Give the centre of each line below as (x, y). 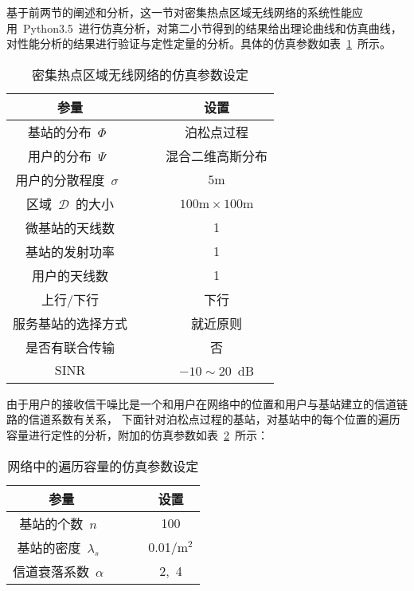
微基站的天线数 (70, 227)
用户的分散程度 (60, 179)
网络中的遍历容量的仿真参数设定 (103, 466)
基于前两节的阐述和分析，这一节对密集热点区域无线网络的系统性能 (179, 12)
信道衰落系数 (51, 571)
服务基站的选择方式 (70, 323)
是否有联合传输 (70, 347)
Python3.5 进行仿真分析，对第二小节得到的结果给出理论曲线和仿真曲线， (212, 28)
